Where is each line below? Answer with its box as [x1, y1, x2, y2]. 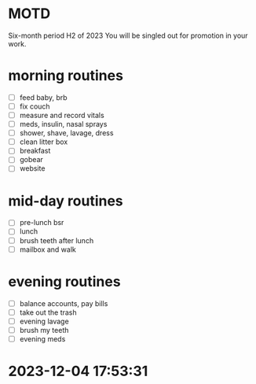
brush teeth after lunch [19, 235, 94, 245]
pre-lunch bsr [19, 218, 64, 227]
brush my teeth [19, 325, 69, 334]
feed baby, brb [19, 92, 68, 102]
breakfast [19, 146, 51, 156]
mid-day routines [8, 192, 123, 209]
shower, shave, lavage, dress [19, 128, 114, 138]
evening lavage [19, 316, 69, 326]
